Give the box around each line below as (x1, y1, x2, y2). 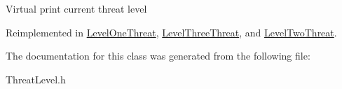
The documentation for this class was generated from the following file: (6, 48, 310, 63)
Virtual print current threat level (6, 1, 147, 15)
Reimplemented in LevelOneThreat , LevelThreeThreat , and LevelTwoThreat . (6, 25, 337, 39)
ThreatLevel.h (6, 71, 66, 86)
